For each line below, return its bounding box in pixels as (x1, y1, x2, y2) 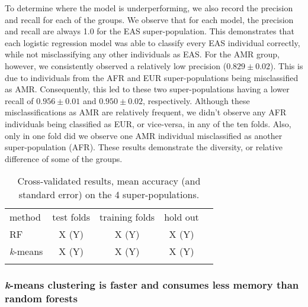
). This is (270, 59, 303, 72)
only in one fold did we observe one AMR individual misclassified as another (5, 129, 283, 141)
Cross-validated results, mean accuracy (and (17, 174, 201, 188)
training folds (100, 210, 155, 224)
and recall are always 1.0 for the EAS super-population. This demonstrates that (5, 25, 294, 37)
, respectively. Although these (143, 94, 250, 106)
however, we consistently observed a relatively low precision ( (5, 59, 227, 72)
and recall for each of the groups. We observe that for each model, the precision (5, 13, 294, 25)
